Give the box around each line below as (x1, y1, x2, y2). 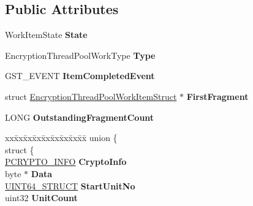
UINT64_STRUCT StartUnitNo (5, 179, 135, 192)
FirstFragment (186, 90, 249, 102)
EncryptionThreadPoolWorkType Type (5, 48, 156, 61)
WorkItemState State (5, 28, 88, 41)
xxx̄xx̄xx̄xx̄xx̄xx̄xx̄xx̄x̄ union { (5, 131, 118, 144)
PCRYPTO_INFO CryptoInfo (5, 155, 127, 168)
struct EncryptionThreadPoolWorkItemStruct (5, 90, 177, 102)
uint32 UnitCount (5, 191, 78, 204)
